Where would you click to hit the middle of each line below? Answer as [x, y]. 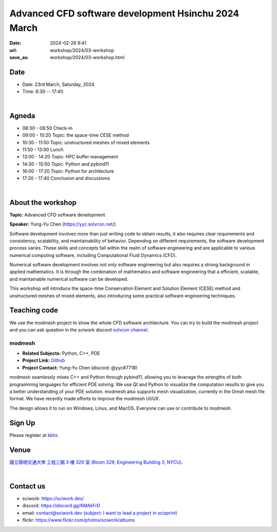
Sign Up [22, 423]
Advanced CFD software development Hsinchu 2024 [124, 13]
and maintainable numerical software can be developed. [69, 279]
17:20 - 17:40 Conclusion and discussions [66, 178]
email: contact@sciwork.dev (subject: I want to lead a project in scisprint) [100, 513]
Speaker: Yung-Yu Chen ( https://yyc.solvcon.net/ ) [63, 224]
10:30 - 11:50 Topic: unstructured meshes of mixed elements [86, 142]
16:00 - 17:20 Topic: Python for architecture [68, 171]
